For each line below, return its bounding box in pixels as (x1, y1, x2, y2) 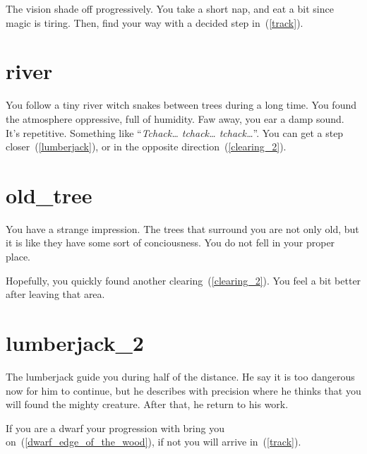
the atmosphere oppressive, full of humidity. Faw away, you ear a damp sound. (6, 111, 344, 126)
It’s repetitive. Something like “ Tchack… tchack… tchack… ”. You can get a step (6, 125, 344, 140)
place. (6, 249, 30, 263)
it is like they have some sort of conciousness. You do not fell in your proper (6, 235, 335, 250)
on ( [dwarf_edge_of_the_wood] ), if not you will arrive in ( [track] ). (6, 434, 301, 449)
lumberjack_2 (6, 328, 144, 357)
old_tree (6, 180, 92, 209)
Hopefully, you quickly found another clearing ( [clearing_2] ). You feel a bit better (6, 273, 361, 287)
